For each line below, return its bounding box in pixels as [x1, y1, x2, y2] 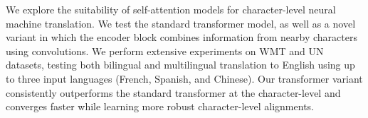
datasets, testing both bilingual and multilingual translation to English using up [6, 57, 355, 72]
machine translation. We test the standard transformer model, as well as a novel [6, 16, 356, 30]
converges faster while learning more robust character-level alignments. [6, 99, 314, 114]
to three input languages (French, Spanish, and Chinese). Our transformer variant [6, 71, 363, 85]
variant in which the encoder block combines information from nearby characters [6, 30, 357, 45]
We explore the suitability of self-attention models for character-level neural [6, 2, 336, 16]
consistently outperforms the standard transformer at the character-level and [6, 85, 341, 100]
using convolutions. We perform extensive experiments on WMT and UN [6, 43, 324, 58]
